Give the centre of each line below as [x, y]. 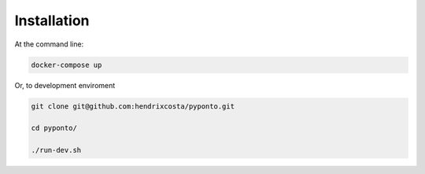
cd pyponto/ [54, 128]
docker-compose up [67, 65]
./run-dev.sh [56, 150]
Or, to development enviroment [65, 85]
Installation [52, 20]
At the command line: [49, 44]
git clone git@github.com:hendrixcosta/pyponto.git [133, 106]
